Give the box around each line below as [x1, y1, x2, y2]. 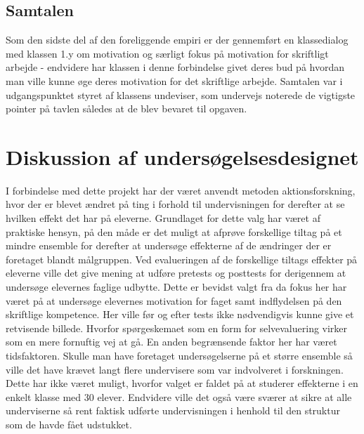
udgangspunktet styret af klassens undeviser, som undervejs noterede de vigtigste [6, 87, 356, 102]
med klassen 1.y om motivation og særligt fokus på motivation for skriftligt [6, 46, 329, 60]
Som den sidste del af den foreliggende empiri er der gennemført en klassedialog [6, 32, 349, 47]
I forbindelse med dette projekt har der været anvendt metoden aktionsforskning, [6, 183, 356, 197]
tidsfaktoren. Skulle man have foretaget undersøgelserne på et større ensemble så [6, 348, 353, 363]
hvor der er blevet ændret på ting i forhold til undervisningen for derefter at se [6, 197, 345, 211]
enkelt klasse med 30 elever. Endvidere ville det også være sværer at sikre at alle [6, 389, 352, 404]
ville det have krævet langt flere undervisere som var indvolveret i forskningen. [6, 362, 344, 376]
